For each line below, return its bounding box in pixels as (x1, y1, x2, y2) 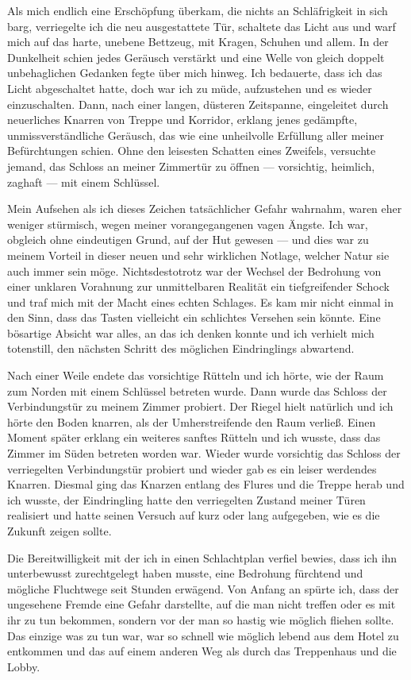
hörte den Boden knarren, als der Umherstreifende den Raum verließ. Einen (7, 413, 376, 430)
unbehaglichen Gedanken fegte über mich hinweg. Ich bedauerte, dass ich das (7, 64, 382, 81)
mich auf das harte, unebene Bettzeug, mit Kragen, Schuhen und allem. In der (7, 33, 389, 50)
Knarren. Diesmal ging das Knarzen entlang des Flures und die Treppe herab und (7, 476, 405, 493)
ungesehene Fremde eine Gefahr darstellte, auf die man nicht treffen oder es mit (7, 596, 396, 612)
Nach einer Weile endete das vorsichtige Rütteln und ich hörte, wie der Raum (7, 367, 384, 384)
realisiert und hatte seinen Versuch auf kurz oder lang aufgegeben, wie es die (7, 507, 380, 524)
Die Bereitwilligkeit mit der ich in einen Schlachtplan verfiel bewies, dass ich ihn (7, 549, 398, 566)
